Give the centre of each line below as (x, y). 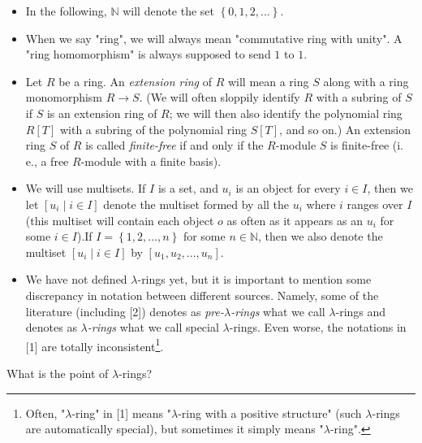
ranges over (375, 204)
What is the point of (58, 373)
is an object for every (288, 188)
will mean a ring (268, 81)
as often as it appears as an (295, 220)
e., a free (47, 161)
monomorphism (64, 97)
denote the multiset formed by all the (196, 204)
